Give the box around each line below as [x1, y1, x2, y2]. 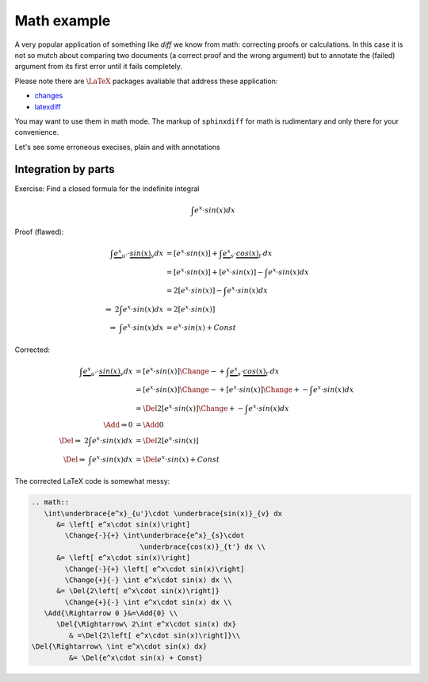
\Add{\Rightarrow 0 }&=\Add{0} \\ [44, 609, 178, 618]
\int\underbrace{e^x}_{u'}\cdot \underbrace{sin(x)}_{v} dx [44, 508, 283, 518]
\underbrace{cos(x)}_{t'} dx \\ [139, 542, 266, 551]
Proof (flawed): [14, 227, 64, 237]
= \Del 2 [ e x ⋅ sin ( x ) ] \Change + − [136, 402, 244, 412]
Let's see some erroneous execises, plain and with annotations [14, 142, 221, 151]
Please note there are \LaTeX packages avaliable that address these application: [14, 76, 278, 86]
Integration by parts [14, 163, 115, 176]
